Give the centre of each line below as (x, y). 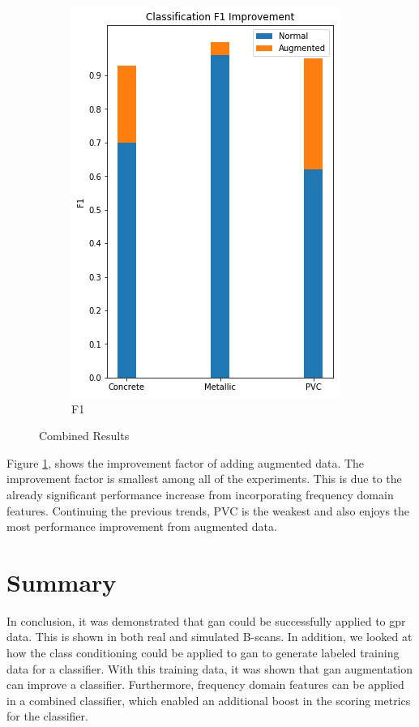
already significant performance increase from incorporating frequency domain (200, 494)
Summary (62, 582)
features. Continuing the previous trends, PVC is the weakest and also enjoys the (208, 510)
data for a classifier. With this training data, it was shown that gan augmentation (210, 668)
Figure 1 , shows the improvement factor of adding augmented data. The (186, 462)
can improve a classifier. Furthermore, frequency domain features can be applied (205, 684)
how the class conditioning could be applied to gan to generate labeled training (203, 653)
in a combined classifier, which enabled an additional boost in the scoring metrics (209, 700)
